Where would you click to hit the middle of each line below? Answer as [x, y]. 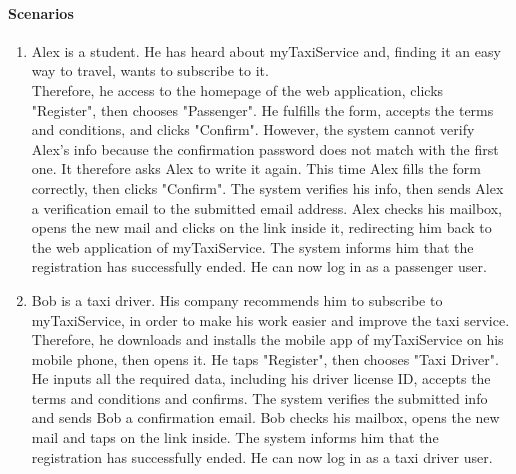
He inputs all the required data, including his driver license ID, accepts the [261, 378]
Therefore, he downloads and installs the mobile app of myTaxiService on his [267, 339]
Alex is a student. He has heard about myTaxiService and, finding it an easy [266, 50]
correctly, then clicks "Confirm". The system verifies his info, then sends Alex [267, 187]
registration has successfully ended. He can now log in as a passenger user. [259, 266]
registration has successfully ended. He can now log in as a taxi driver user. [262, 456]
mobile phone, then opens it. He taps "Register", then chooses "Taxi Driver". [265, 358]
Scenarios [41, 12]
